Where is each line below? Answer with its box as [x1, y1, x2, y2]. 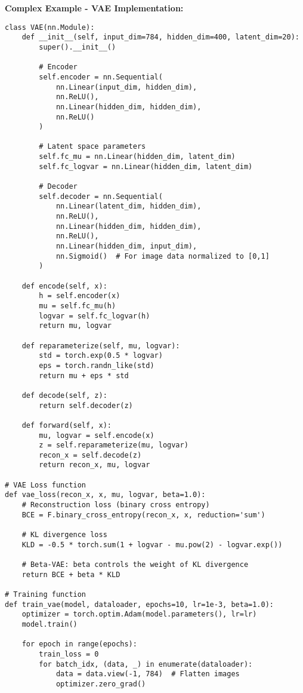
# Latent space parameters [39, 142, 146, 151]
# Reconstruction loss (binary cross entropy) [21, 501, 210, 510]
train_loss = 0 [39, 649, 99, 658]
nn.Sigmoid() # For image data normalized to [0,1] [55, 252, 270, 260]
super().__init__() [39, 42, 116, 51]
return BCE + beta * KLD [21, 570, 120, 579]
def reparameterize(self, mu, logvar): [21, 341, 180, 350]
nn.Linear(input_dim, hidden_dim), [55, 82, 197, 91]
